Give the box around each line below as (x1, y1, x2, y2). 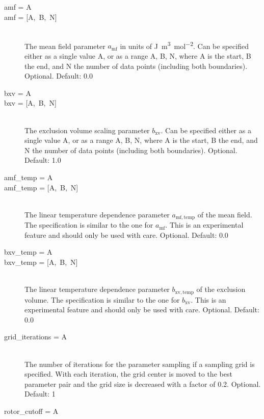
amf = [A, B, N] (4, 11, 57, 22)
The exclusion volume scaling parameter (24, 125, 150, 135)
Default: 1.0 (24, 155, 61, 165)
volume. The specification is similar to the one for (24, 294, 180, 305)
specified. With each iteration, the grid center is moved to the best (24, 368, 232, 379)
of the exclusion (196, 284, 246, 294)
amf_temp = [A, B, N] (4, 182, 78, 192)
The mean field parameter (24, 40, 105, 51)
